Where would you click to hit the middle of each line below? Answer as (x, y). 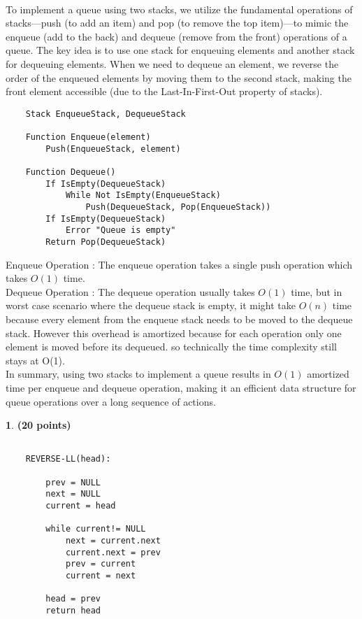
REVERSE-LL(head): (68, 459)
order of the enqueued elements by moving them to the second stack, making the (179, 77)
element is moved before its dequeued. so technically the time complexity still (171, 347)
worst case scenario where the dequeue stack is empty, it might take (151, 305)
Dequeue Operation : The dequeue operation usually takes (130, 291)
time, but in (317, 291)
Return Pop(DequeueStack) (106, 242)
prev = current (101, 564)
